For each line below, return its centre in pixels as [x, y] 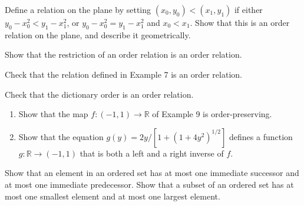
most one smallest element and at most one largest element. [113, 196]
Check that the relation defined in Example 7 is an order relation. [123, 74]
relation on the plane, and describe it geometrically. [98, 34]
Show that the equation [61, 136]
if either [248, 9]
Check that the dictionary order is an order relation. [99, 94]
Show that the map [53, 114]
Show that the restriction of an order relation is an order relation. [123, 54]
